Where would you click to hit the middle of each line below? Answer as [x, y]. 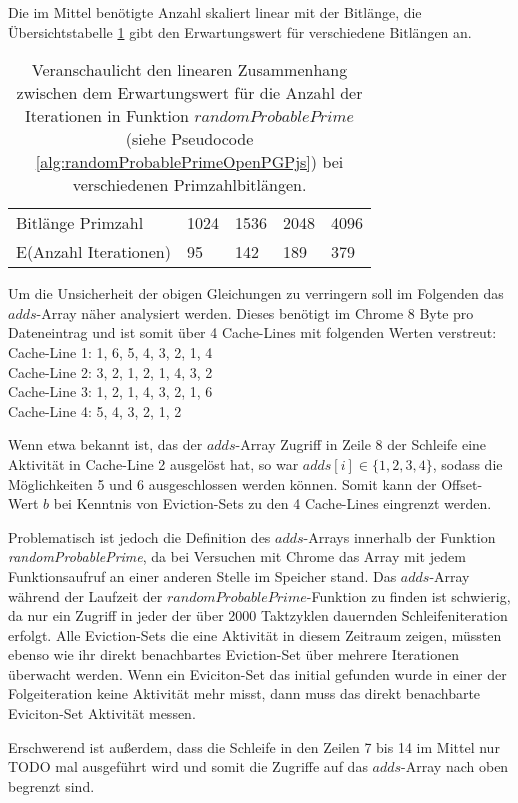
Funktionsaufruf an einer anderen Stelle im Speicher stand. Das [202, 575]
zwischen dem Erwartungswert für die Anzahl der [189, 93]
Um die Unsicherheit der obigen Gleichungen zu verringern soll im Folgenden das [256, 293]
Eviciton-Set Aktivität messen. [102, 713]
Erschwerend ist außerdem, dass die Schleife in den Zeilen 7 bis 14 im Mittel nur [254, 746]
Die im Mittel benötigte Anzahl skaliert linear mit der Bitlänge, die [215, 12]
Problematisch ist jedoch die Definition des [139, 536]
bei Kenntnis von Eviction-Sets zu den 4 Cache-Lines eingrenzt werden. [272, 503]
